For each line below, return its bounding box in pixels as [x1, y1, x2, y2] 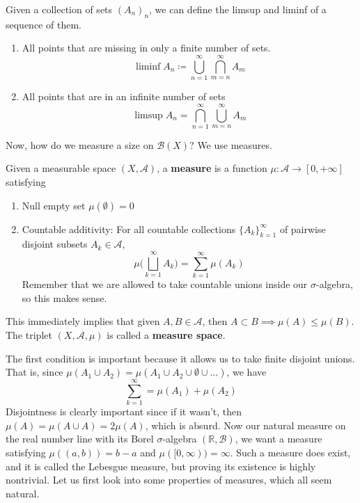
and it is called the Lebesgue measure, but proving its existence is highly [6, 458, 316, 473]
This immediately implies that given [6, 314, 160, 328]
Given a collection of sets [6, 2, 113, 16]
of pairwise [279, 221, 326, 236]
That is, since [6, 365, 63, 379]
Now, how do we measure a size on [6, 137, 154, 152]
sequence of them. [6, 17, 81, 31]
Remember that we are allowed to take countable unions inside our [22, 277, 308, 292]
